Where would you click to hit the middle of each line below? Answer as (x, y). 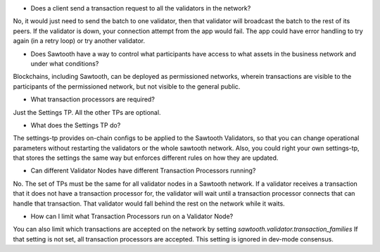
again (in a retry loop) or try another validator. (79, 41)
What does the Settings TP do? (76, 125)
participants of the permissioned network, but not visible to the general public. (127, 86)
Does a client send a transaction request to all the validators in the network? (141, 8)
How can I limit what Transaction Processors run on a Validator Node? (132, 216)
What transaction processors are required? (93, 99)
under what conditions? (65, 63)
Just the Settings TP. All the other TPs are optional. (87, 112)
